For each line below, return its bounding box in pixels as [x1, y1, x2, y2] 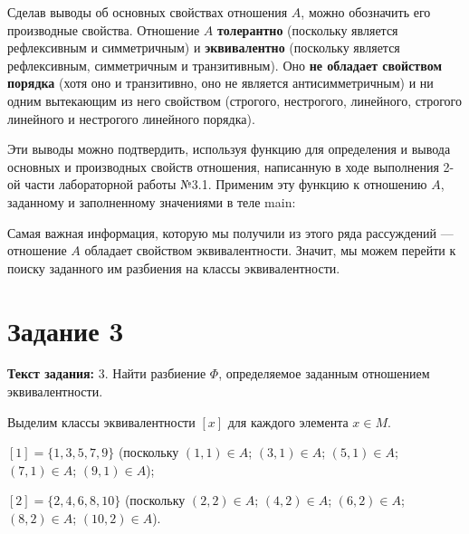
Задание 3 [7, 311, 124, 348]
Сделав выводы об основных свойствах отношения [7, 3, 288, 21]
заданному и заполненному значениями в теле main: [7, 192, 296, 211]
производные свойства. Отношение [7, 20, 200, 39]
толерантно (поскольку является [217, 20, 398, 39]
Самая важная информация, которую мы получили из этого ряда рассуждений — [7, 223, 454, 242]
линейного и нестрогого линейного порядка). [7, 109, 255, 128]
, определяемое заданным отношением [218, 364, 430, 383]
